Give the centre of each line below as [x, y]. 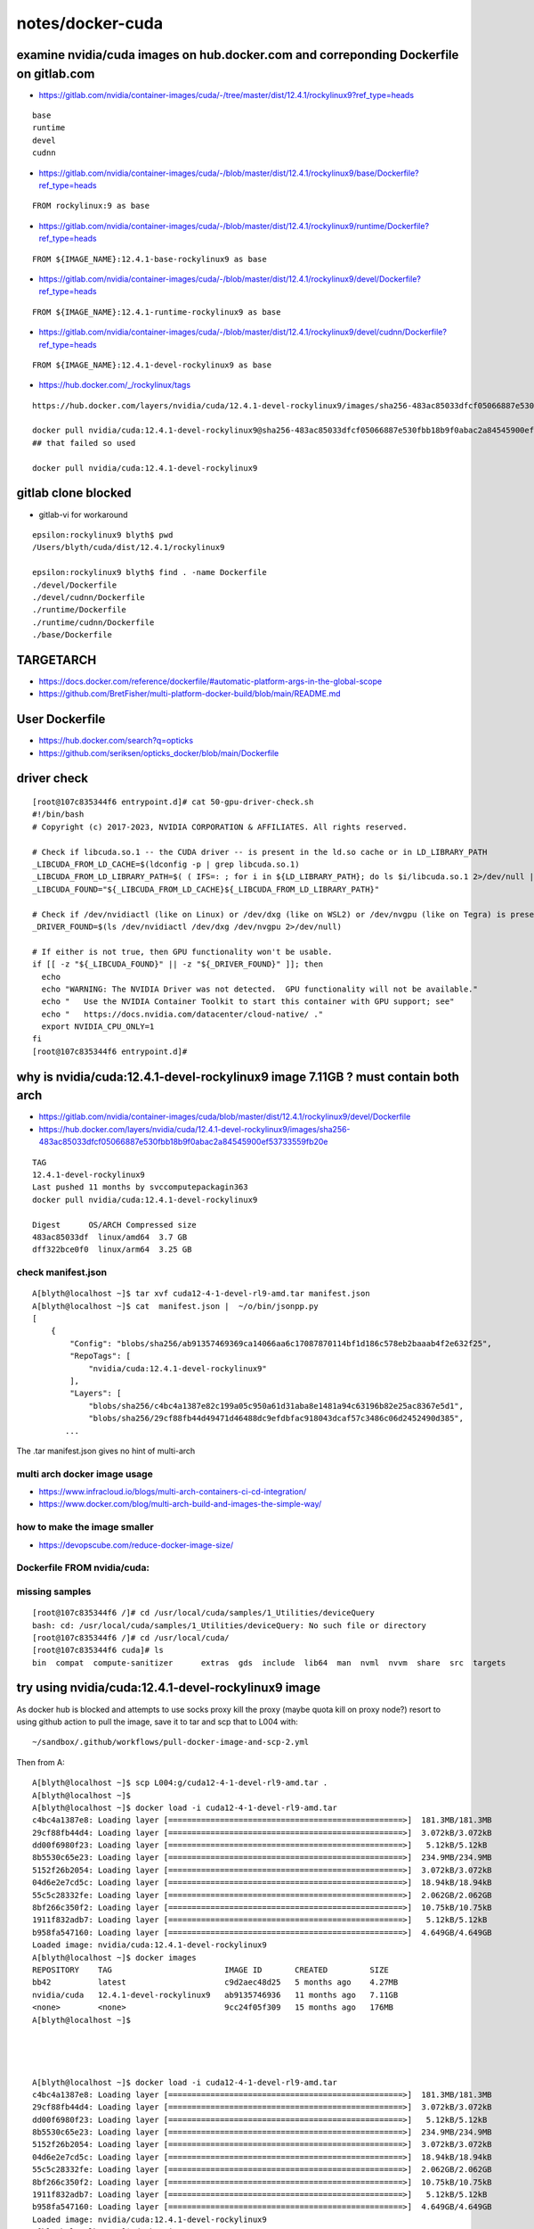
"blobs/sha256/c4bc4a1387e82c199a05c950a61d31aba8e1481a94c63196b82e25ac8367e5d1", [276, 1406]
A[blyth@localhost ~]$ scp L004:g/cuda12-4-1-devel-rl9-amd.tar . [180, 1783]
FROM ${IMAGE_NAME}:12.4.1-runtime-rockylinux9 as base [157, 312]
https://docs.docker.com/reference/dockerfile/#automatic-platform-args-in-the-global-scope [210, 681]
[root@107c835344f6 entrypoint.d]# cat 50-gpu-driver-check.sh [173, 802]
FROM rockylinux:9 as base [91, 206]
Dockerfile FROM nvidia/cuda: [83, 1567]
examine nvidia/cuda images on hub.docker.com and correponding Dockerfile [238, 55]
